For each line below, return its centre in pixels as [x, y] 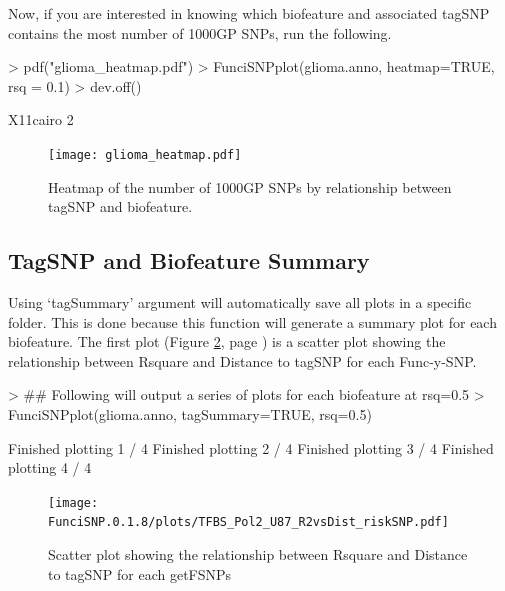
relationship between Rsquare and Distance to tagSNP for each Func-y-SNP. [242, 360]
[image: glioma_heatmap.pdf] [145, 154]
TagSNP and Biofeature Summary [189, 260]
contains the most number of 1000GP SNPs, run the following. [200, 32]
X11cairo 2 [41, 119]
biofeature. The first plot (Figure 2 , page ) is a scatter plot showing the [227, 341]
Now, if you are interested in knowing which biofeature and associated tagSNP [249, 13]
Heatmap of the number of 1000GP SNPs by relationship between [250, 186]
